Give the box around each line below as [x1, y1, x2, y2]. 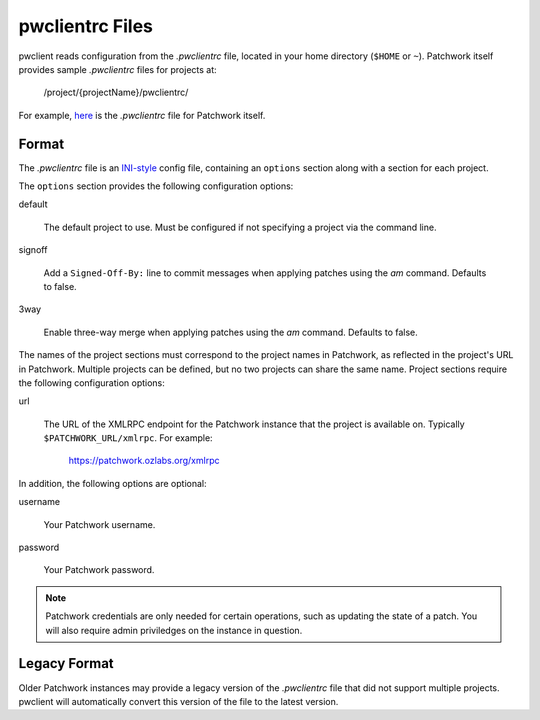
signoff [18, 244, 48, 256]
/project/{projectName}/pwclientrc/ [43, 86, 189, 99]
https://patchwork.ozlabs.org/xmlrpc [68, 455, 220, 467]
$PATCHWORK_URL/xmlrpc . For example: [43, 432, 214, 444]
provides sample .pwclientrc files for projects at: [18, 63, 217, 75]
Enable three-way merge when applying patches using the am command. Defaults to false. [43, 326, 419, 338]
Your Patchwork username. [43, 518, 156, 530]
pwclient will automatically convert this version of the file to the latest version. [18, 695, 339, 707]
